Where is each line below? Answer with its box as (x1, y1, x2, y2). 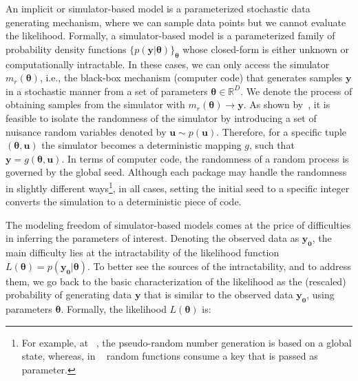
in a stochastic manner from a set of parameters (6, 83, 208, 98)
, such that (249, 138, 295, 152)
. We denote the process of (240, 83, 352, 98)
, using (306, 287, 335, 302)
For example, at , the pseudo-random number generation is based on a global (21, 335, 352, 349)
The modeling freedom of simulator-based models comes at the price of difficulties (6, 217, 351, 231)
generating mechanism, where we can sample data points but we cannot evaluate (6, 14, 346, 29)
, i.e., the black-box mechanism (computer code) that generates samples (39, 70, 343, 85)
